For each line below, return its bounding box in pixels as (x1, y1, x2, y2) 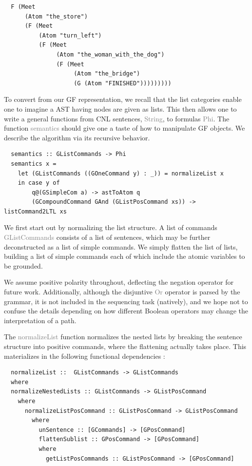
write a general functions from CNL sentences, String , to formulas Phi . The (4, 113, 230, 123)
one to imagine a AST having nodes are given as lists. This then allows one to (4, 103, 237, 114)
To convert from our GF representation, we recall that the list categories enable (4, 94, 242, 104)
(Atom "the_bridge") (74, 70, 140, 78)
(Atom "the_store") (24, 13, 88, 20)
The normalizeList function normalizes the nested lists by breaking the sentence (4, 331, 242, 342)
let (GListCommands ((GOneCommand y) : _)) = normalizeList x (18, 170, 224, 177)
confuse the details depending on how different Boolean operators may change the (4, 306, 249, 316)
